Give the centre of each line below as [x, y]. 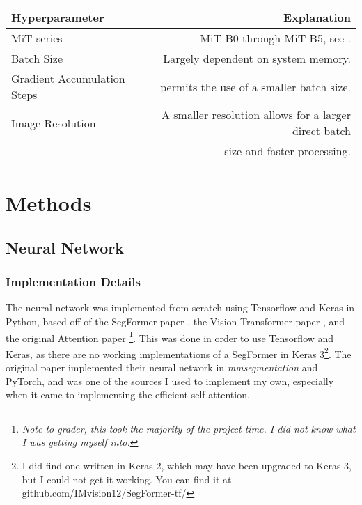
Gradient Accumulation [68, 78]
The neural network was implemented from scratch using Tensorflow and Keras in [180, 308]
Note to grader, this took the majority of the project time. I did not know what [189, 428]
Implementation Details [73, 282]
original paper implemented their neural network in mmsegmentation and [162, 367]
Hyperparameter [58, 17]
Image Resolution [54, 123]
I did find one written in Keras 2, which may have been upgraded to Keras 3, [187, 466]
